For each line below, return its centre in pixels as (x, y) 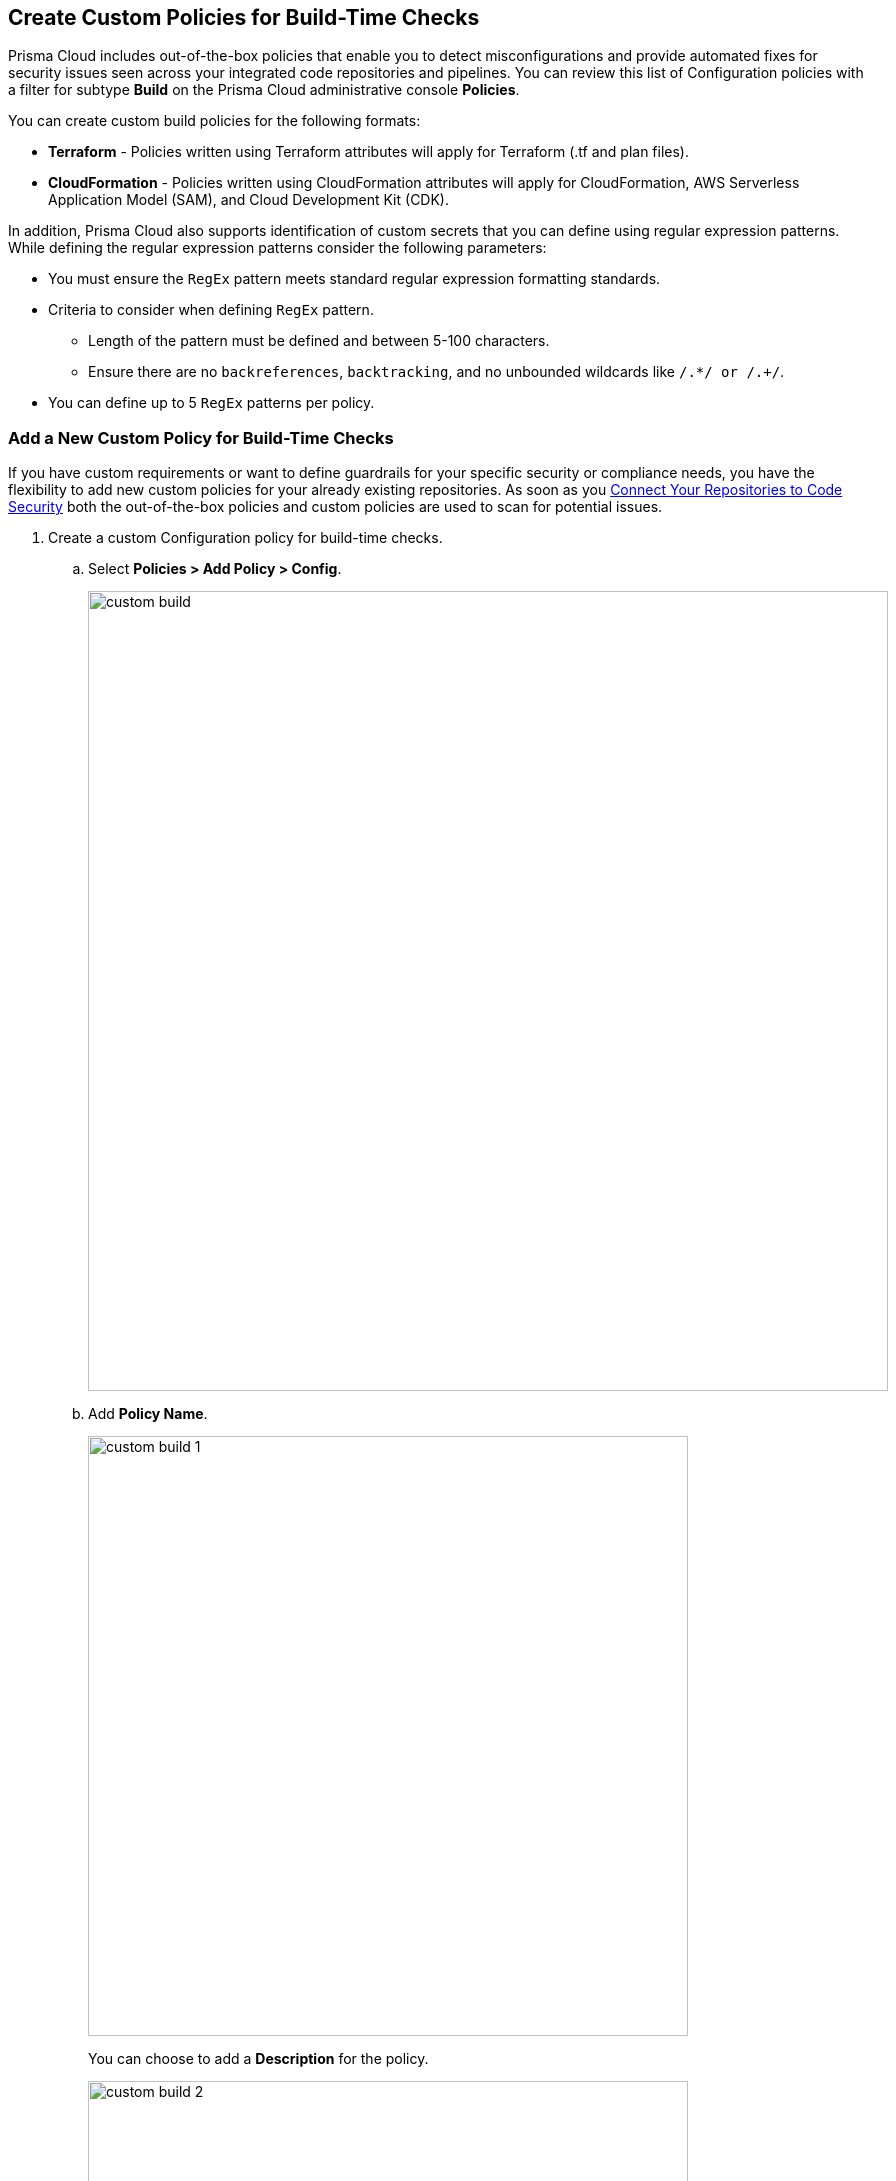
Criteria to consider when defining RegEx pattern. (211, 310)
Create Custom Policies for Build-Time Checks (244, 17)
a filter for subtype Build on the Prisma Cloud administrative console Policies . (264, 90)
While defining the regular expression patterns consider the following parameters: (277, 248)
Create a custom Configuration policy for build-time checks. (245, 538)
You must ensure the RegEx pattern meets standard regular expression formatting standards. (354, 279)
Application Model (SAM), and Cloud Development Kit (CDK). (249, 200)
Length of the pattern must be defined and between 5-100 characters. (319, 341)
